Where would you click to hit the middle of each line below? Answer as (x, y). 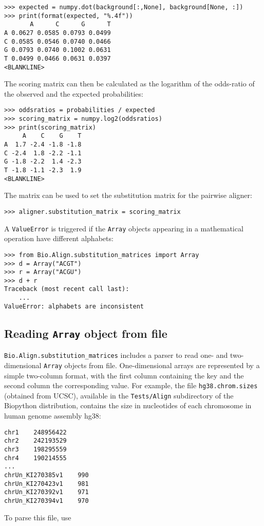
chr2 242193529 (35, 441)
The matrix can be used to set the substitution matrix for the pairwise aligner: (128, 195)
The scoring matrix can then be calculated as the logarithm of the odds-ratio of (129, 84)
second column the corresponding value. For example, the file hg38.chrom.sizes (131, 385)
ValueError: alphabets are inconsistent (74, 306)
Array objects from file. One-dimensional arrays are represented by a (152, 365)
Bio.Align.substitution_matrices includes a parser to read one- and (116, 355)
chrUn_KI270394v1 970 (46, 501)
